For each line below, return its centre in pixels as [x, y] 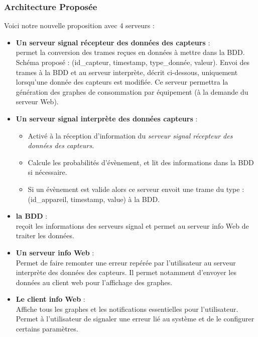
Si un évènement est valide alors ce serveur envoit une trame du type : [136, 189]
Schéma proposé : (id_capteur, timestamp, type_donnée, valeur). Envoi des [133, 62]
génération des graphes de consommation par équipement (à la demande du [132, 91]
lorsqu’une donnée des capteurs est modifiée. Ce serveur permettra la [122, 82]
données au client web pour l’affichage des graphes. [94, 282]
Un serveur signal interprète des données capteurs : [107, 118]
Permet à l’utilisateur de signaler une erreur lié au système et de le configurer [135, 319]
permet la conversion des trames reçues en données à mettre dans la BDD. [130, 52]
